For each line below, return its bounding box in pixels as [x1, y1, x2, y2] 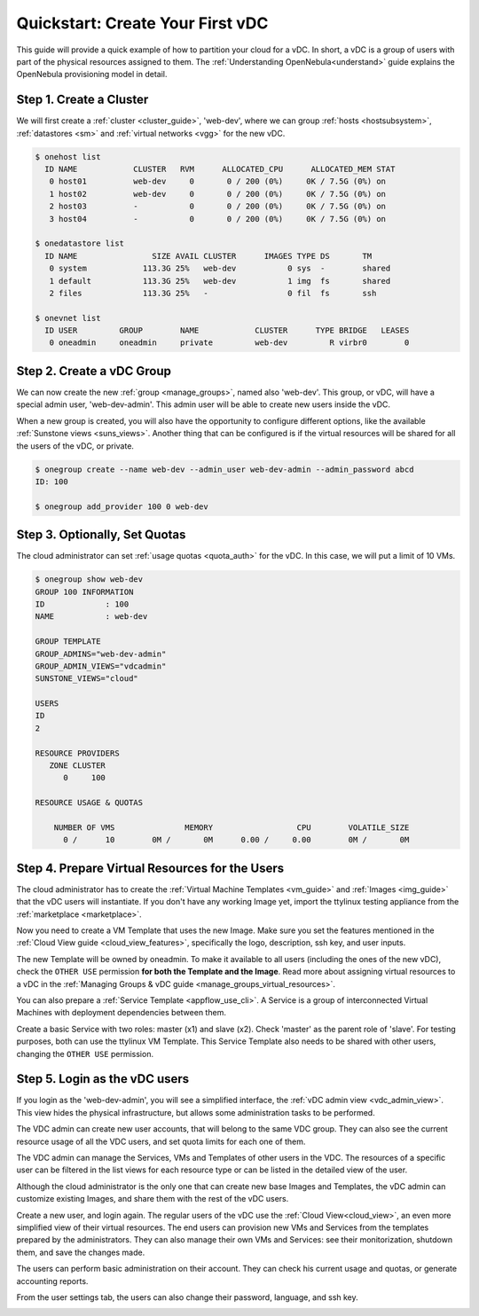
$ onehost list [35, 152, 101, 161]
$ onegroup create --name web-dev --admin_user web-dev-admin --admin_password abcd [35, 464, 414, 474]
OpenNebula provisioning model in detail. [16, 69, 168, 80]
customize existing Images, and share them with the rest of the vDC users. [16, 1194, 289, 1204]
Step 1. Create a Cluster [16, 92, 149, 107]
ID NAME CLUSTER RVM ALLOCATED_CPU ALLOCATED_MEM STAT [44, 164, 396, 174]
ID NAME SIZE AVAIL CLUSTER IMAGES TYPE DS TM [44, 251, 373, 261]
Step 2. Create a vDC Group [16, 364, 172, 379]
